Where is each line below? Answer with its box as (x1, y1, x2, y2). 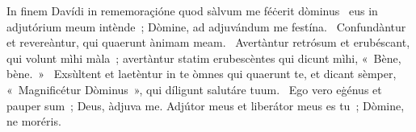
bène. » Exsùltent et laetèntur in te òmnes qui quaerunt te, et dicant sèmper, (6, 65, 397, 82)
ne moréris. (6, 113, 61, 130)
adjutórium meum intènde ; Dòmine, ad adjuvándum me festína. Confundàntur (6, 18, 406, 35)
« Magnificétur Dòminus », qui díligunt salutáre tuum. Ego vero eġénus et (6, 80, 382, 97)
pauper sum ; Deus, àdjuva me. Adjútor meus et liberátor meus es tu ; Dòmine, (6, 97, 405, 113)
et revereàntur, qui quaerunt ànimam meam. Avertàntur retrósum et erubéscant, (6, 34, 410, 51)
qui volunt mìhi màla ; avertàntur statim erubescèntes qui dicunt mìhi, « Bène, (6, 49, 401, 66)
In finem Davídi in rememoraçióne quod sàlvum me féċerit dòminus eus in (6, 2, 378, 19)
